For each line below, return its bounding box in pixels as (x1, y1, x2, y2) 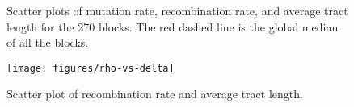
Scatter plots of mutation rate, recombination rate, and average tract (6, 2, 348, 19)
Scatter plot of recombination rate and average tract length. (6, 85, 303, 102)
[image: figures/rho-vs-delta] (6, 62, 175, 74)
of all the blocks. (6, 34, 89, 51)
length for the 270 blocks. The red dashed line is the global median (6, 18, 339, 35)
